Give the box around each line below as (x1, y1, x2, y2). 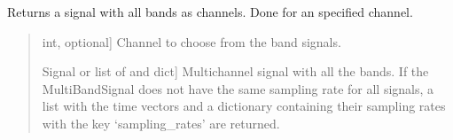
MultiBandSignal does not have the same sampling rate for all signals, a (42, 79, 434, 97)
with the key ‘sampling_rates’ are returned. (42, 113, 280, 132)
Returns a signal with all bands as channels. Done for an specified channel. (7, 3, 413, 20)
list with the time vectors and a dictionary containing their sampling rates (42, 97, 446, 115)
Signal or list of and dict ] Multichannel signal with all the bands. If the (42, 62, 429, 81)
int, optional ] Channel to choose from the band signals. (42, 32, 341, 51)
